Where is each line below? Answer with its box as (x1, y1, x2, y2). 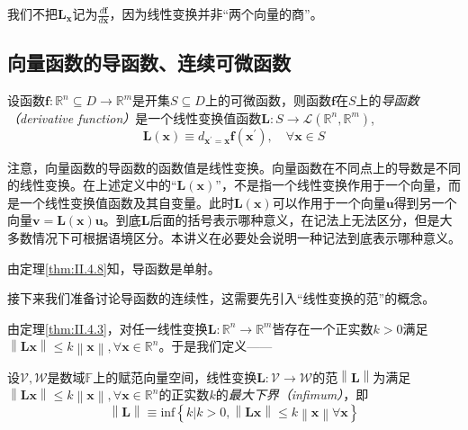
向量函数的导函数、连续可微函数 (7, 49, 291, 76)
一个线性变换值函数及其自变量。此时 (19, 193, 234, 211)
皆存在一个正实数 (272, 318, 373, 337)
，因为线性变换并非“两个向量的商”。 (109, 4, 323, 22)
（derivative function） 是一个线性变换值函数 (7, 108, 262, 127)
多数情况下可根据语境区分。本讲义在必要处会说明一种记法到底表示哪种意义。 (7, 228, 461, 246)
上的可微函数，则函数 (204, 91, 331, 110)
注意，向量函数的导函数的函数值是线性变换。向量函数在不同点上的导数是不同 (7, 157, 461, 176)
